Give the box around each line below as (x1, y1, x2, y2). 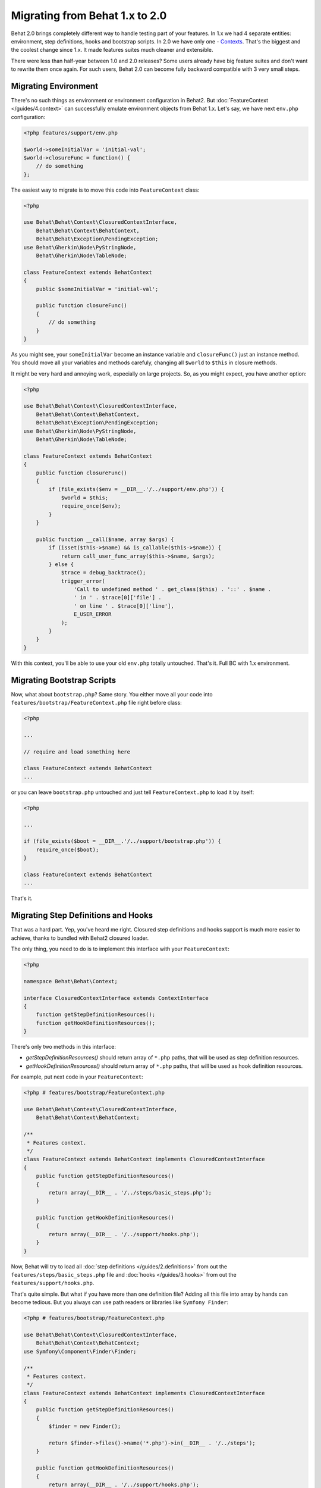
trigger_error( (61, 577, 105, 584)
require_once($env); (61, 503, 121, 509)
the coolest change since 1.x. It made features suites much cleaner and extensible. (11, 46, 213, 54)
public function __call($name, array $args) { (36, 536, 175, 543)
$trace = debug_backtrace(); (61, 569, 146, 576)
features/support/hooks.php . (11, 1280, 95, 1287)
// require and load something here (23, 748, 131, 755)
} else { (48, 561, 74, 568)
